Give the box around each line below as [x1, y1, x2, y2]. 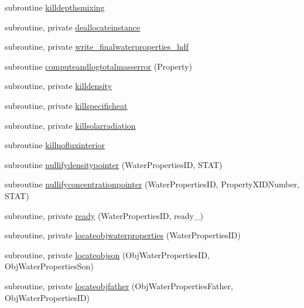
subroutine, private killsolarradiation [5, 119, 136, 131]
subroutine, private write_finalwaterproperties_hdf [5, 40, 189, 53]
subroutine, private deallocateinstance [5, 20, 141, 33]
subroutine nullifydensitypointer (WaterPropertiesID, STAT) [5, 158, 223, 170]
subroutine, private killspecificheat [5, 99, 128, 111]
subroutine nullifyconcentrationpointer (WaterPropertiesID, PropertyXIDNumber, [5, 178, 300, 190]
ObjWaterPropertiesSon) [5, 260, 94, 272]
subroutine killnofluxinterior [5, 139, 105, 151]
